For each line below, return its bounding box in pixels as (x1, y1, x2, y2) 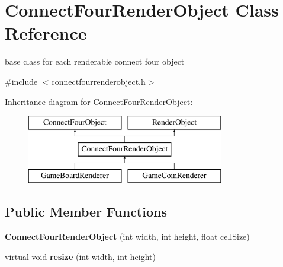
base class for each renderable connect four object (5, 55, 185, 68)
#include (5, 75, 38, 87)
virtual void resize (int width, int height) (5, 250, 156, 262)
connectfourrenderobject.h (51, 75, 146, 87)
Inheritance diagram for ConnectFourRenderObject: (5, 95, 193, 107)
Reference (5, 21, 87, 45)
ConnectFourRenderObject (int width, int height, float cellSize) (5, 230, 250, 243)
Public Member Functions (5, 202, 167, 221)
